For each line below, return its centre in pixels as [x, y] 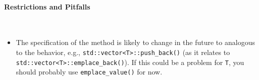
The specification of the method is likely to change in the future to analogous [135, 42]
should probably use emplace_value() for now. [89, 72]
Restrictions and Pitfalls [47, 6]
